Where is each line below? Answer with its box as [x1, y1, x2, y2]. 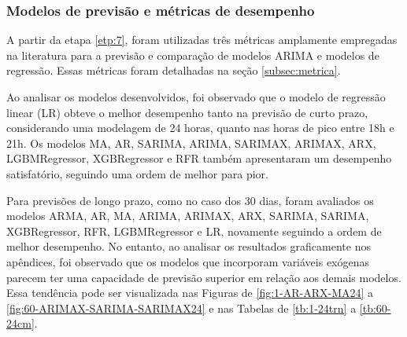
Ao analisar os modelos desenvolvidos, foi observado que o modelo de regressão [6, 89, 386, 104]
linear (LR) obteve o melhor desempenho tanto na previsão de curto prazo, [6, 104, 368, 120]
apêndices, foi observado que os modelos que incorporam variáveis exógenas [6, 253, 370, 269]
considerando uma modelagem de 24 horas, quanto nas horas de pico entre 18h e [6, 119, 394, 136]
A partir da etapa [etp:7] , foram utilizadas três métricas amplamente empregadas [6, 31, 398, 48]
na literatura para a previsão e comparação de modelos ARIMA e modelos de [6, 46, 379, 63]
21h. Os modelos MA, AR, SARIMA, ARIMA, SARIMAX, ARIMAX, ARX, [6, 134, 376, 151]
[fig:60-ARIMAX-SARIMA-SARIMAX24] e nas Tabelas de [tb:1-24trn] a [6, 299, 357, 316]
